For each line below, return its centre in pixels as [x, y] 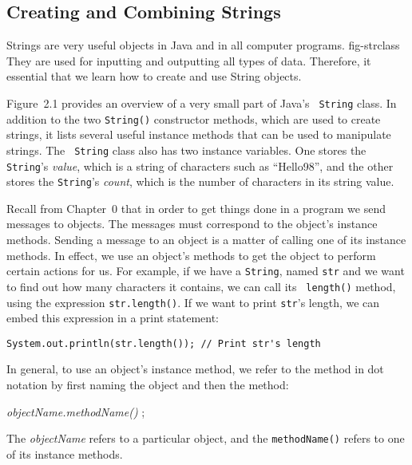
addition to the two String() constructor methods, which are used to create [194, 118]
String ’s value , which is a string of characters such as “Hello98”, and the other [200, 166]
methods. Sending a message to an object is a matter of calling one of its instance [206, 240]
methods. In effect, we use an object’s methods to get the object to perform [191, 255]
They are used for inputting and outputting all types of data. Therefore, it [189, 60]
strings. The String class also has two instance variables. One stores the [186, 150]
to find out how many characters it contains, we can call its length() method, [201, 286]
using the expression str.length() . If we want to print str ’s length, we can [193, 302]
